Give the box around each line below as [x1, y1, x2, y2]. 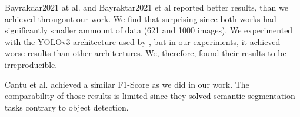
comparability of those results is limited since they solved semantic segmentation [5, 90, 295, 102]
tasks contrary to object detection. [5, 101, 129, 113]
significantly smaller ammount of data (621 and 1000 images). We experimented [5, 24, 293, 36]
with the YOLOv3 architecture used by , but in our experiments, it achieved [5, 35, 281, 47]
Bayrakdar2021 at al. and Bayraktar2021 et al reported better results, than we [5, 1, 288, 13]
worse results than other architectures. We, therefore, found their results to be [5, 47, 286, 59]
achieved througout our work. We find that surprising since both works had [5, 12, 276, 25]
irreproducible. [5, 58, 58, 70]
